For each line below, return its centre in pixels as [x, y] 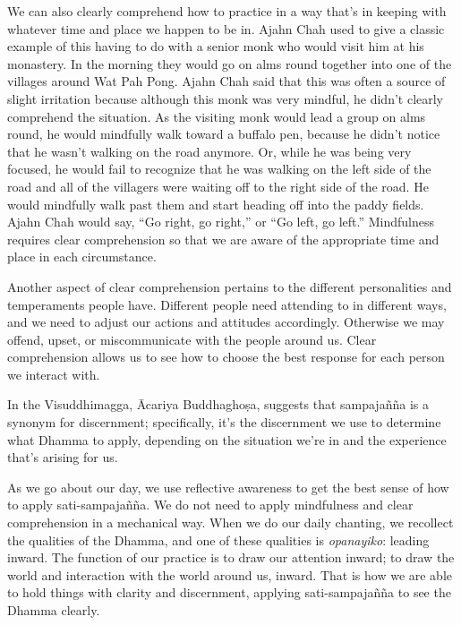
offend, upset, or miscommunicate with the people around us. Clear [192, 339]
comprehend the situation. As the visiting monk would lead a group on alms [217, 116]
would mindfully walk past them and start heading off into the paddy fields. [216, 204]
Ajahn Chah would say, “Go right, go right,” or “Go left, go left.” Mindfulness [221, 222]
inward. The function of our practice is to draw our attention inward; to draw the [231, 557]
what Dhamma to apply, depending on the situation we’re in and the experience [227, 439]
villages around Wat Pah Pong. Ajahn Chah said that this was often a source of [226, 81]
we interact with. [54, 374]
